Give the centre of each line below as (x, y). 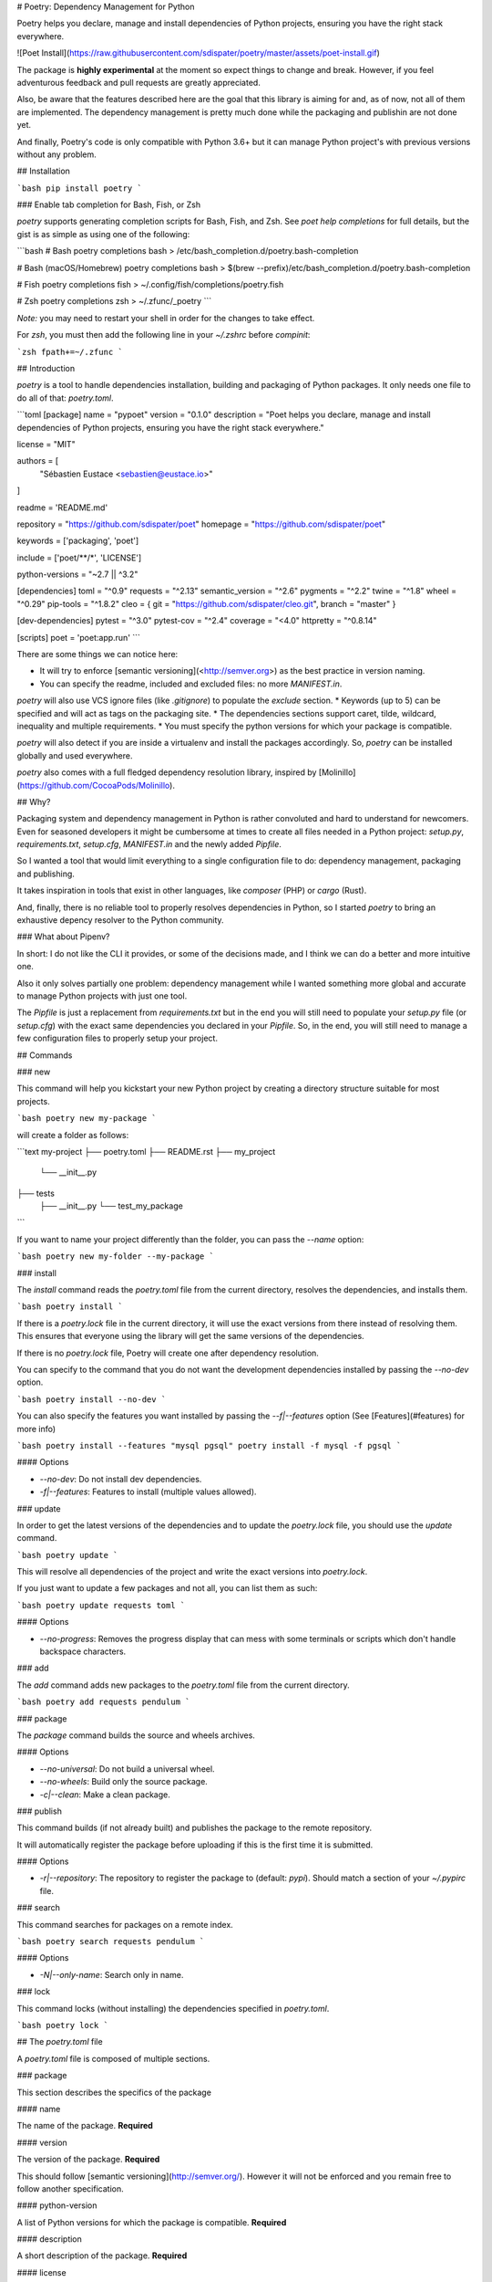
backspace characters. (83, 1651)
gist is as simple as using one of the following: (103, 234)
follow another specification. (70, 2188)
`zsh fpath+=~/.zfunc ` (70, 352)
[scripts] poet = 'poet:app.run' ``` (79, 637)
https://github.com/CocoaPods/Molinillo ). (97, 785)
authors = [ (38, 461)
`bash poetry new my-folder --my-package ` (115, 1256)
